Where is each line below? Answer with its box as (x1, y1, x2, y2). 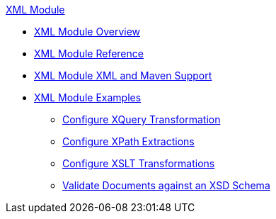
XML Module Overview (34, 26, 141, 38)
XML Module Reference (34, 47, 144, 60)
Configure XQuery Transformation (62, 113, 221, 125)
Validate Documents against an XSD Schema (62, 179, 270, 191)
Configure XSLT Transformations (62, 157, 215, 169)
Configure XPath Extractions (62, 135, 195, 147)
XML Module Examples (34, 91, 142, 103)
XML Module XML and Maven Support (34, 69, 212, 82)
